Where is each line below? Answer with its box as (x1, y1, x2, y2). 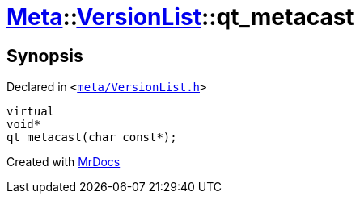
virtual (6, 105, 55, 119)
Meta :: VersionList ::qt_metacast (6, 3, 354, 31)
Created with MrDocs (6, 155, 121, 169)
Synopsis (6, 45, 83, 66)
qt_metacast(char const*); (6, 131, 177, 144)
